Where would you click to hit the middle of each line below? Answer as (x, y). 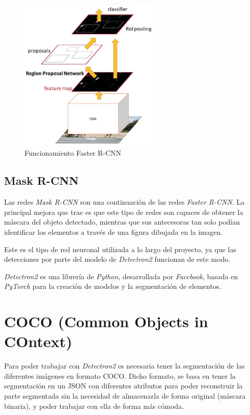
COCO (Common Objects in (106, 321)
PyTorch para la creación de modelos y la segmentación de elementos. (113, 286)
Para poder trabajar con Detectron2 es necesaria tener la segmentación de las (124, 366)
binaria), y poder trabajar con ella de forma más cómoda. (94, 406)
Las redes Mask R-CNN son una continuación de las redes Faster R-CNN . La (124, 202)
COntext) (38, 341)
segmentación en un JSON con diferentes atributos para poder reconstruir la (123, 386)
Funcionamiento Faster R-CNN (73, 153)
